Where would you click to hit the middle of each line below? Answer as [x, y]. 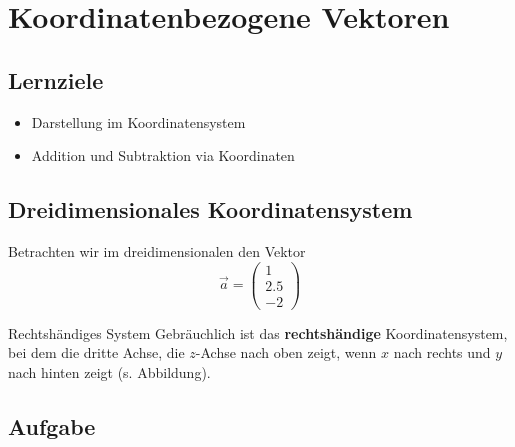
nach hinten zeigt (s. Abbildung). [109, 371]
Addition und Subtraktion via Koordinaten [163, 155]
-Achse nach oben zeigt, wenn [286, 352]
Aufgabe [52, 425]
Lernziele [56, 79]
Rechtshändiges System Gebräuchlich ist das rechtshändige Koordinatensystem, [258, 332]
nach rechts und [442, 352]
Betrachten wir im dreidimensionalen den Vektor [157, 250]
